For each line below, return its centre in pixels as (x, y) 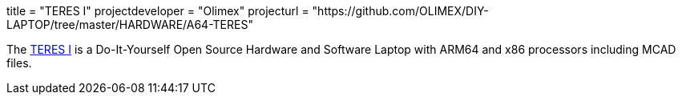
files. (19, 63)
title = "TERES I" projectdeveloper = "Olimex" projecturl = (158, 11)
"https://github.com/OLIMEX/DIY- (400, 11)
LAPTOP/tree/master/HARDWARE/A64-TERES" (130, 24)
